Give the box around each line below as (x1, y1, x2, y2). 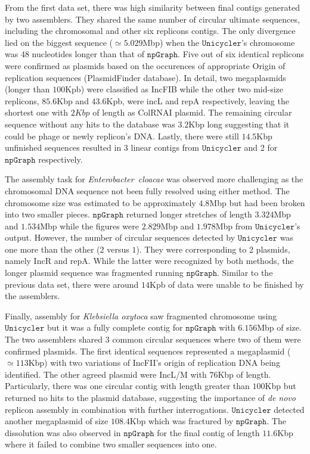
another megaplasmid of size (5, 415, 108, 427)
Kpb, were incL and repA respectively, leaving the (106, 94, 289, 107)
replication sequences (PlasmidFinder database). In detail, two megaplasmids (5, 71, 286, 83)
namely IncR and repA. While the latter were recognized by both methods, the (5, 254, 294, 267)
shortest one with (5, 106, 68, 119)
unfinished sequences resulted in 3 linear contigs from (5, 141, 200, 154)
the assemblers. (5, 290, 60, 302)
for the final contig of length (157, 426, 260, 439)
